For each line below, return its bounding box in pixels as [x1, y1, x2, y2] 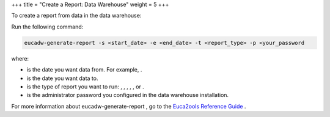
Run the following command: [11, 23, 84, 30]
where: [11, 55, 29, 62]
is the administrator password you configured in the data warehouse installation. [26, 92, 229, 99]
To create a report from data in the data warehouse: [11, 12, 142, 19]
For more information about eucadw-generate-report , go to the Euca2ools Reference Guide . [11, 102, 246, 110]
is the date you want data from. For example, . [26, 66, 142, 73]
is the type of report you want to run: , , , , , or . [26, 82, 145, 90]
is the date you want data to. [26, 75, 98, 82]
